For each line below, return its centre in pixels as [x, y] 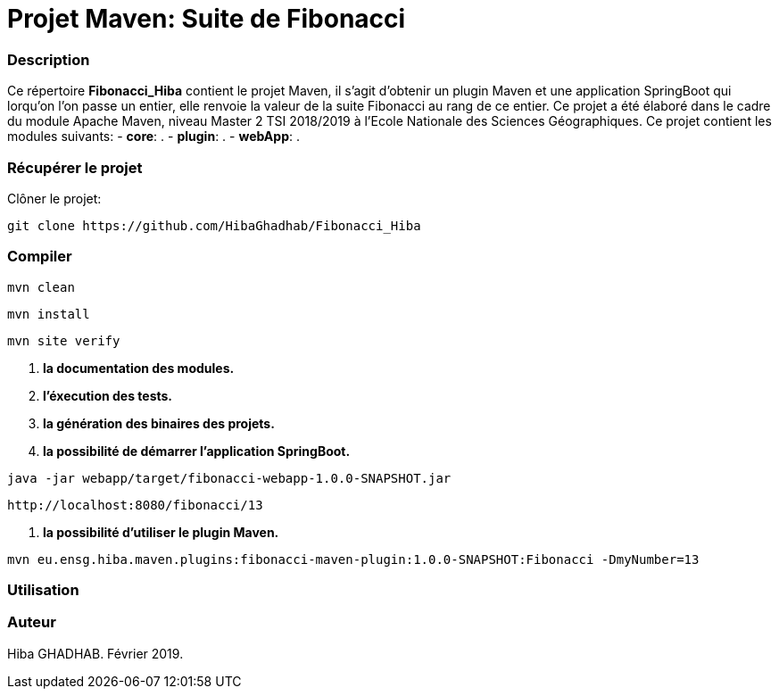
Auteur [32, 622]
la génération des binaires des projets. [159, 423]
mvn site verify [64, 340]
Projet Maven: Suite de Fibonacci [207, 19]
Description [49, 59]
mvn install [49, 314]
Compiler [40, 257]
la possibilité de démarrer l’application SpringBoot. [197, 451]
